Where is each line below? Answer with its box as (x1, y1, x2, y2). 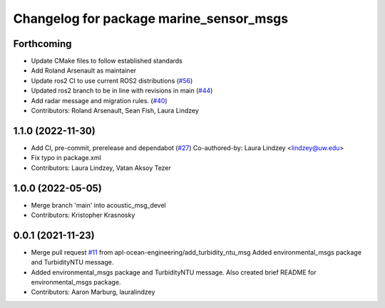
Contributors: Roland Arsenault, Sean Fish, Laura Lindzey (31, 107, 200, 115)
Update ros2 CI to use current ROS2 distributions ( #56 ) (31, 76, 193, 85)
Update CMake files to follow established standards (31, 57, 183, 65)
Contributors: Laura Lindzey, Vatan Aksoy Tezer (31, 164, 171, 172)
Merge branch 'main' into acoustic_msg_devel (31, 201, 167, 209)
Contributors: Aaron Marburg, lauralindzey (31, 288, 155, 297)
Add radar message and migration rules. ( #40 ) (31, 96, 168, 105)
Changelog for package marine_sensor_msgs (13, 11, 289, 26)
